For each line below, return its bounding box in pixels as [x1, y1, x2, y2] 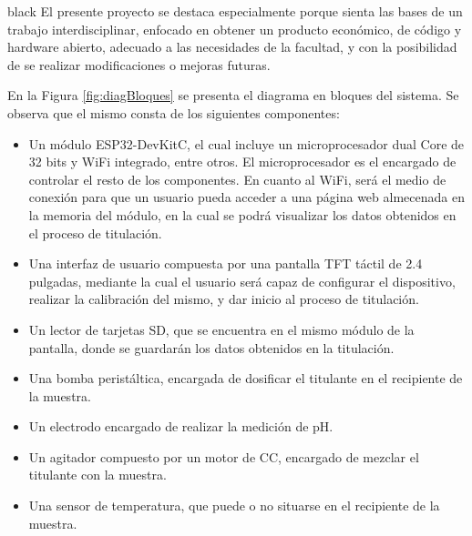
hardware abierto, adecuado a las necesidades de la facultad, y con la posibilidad [7, 37, 457, 56]
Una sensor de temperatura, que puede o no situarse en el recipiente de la [28, 496, 440, 515]
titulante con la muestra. [28, 465, 167, 484]
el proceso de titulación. [28, 223, 162, 242]
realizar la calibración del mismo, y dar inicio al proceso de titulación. [28, 289, 419, 308]
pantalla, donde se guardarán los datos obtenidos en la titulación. [28, 338, 395, 357]
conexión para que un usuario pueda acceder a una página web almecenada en [28, 187, 465, 207]
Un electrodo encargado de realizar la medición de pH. [28, 417, 333, 436]
